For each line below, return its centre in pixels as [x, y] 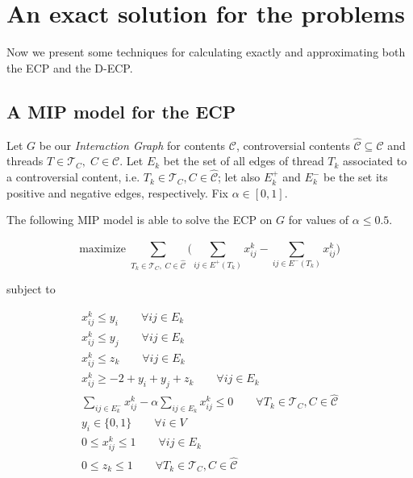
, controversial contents [293, 145]
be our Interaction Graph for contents [132, 145]
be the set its [355, 177]
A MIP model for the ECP [121, 111]
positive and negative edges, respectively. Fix [118, 192]
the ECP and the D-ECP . [70, 67]
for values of [319, 220]
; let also [239, 177]
